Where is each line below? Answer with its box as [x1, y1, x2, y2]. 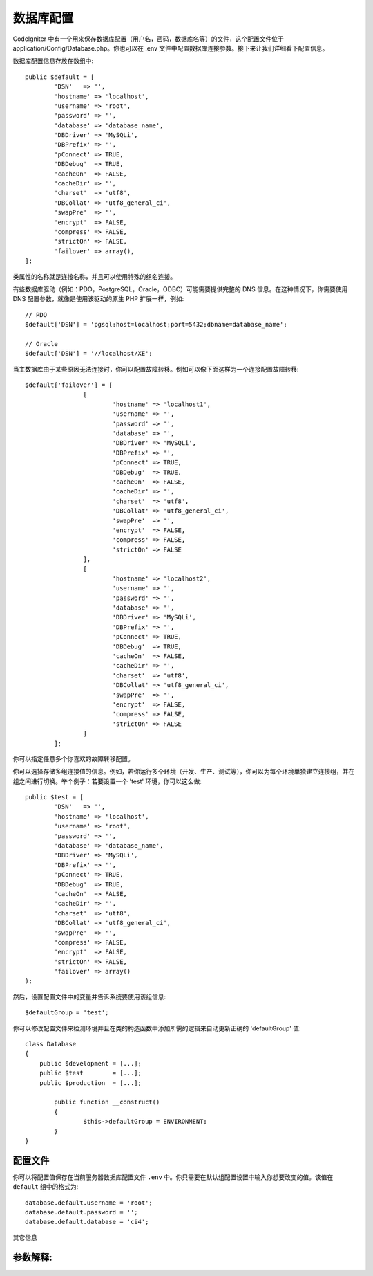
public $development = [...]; [39, 1059, 142, 1067]
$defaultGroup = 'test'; [25, 1009, 109, 1017]
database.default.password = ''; [25, 1208, 138, 1216]
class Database [25, 1040, 77, 1048]
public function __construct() [54, 1098, 160, 1106]
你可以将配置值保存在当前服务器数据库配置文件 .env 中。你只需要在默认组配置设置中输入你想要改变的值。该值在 [12, 1173, 334, 1181]
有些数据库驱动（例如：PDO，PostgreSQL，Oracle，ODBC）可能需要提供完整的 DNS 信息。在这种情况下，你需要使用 [12, 284, 348, 293]
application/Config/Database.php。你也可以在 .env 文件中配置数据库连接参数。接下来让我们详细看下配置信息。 [12, 44, 329, 52]
